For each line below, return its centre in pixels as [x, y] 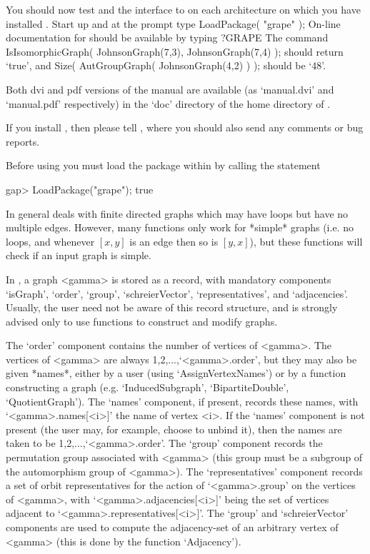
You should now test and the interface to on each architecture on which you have [183, 9]
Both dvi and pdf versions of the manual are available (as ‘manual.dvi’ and [170, 89]
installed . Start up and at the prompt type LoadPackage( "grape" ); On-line [173, 23]
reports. [23, 141]
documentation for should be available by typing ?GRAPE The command [167, 37]
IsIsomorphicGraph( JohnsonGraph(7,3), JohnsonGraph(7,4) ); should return [175, 51]
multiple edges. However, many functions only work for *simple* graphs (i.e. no [180, 227]
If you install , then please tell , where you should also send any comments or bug [185, 127]
